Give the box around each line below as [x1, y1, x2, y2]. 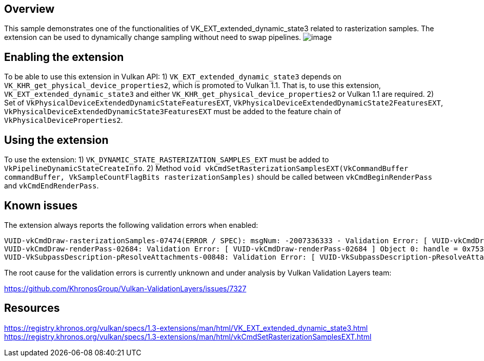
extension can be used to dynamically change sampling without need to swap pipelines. [4, 33, 301, 42]
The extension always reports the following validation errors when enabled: [4, 220, 258, 229]
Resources [4, 302, 60, 315]
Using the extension [4, 133, 109, 146]
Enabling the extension [4, 50, 124, 63]
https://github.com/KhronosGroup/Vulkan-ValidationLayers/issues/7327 [4, 284, 247, 293]
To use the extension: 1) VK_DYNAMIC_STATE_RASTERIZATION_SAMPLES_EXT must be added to [4, 155, 329, 164]
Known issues [4, 199, 78, 212]
